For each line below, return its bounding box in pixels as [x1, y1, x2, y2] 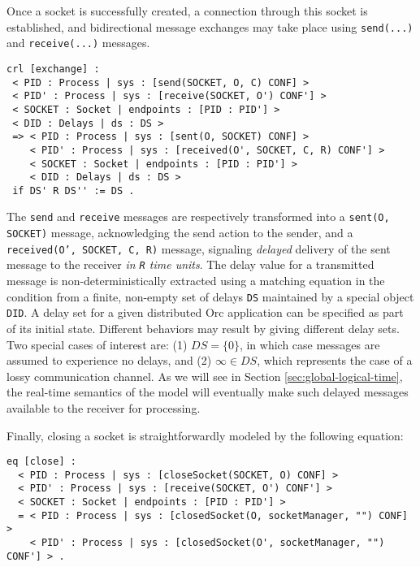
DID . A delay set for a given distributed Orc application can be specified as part [6, 304, 404, 321]
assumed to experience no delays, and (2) [6, 352, 212, 369]
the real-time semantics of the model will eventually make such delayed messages [6, 383, 409, 400]
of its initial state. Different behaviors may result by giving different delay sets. [6, 320, 400, 336]
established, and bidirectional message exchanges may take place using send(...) [6, 18, 414, 35]
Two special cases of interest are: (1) [6, 335, 188, 353]
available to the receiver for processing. [6, 399, 201, 416]
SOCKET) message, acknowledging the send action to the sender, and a [6, 224, 353, 241]
